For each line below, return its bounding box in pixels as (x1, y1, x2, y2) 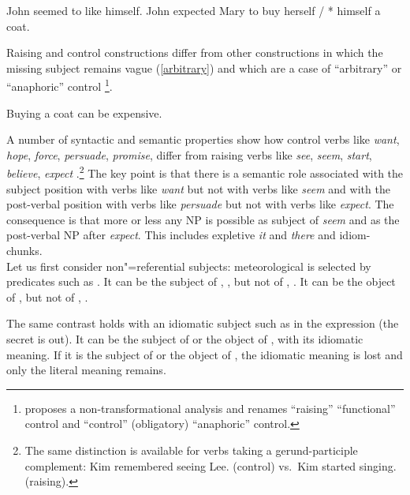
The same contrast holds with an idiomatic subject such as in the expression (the (6, 315, 399, 332)
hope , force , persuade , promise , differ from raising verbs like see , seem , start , (6, 146, 372, 163)
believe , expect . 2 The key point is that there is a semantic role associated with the (6, 163, 404, 182)
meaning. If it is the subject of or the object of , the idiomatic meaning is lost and (6, 346, 403, 362)
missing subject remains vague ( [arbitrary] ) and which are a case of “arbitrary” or (6, 59, 402, 76)
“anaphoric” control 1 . (6, 76, 113, 95)
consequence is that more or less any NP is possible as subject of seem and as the (6, 211, 400, 227)
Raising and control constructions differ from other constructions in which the (6, 44, 383, 61)
